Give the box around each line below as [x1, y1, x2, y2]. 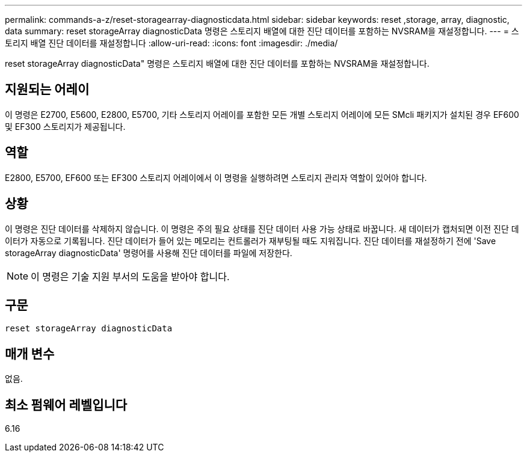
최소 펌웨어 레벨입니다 [5, 397, 128, 413]
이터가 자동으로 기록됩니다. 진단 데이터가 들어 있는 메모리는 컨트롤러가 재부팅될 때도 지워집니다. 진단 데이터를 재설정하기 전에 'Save [5, 235, 496, 246]
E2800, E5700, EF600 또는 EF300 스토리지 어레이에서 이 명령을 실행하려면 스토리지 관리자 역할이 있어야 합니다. [5, 172, 427, 183]
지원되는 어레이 [5, 82, 90, 97]
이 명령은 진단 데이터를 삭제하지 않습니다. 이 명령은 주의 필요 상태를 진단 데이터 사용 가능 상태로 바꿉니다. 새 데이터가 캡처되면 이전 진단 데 [5, 223, 519, 234]
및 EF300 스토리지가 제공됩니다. [5, 121, 126, 132]
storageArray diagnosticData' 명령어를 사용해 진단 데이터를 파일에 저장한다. [5, 247, 292, 258]
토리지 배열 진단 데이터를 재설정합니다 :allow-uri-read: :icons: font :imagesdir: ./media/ [5, 38, 338, 48]
